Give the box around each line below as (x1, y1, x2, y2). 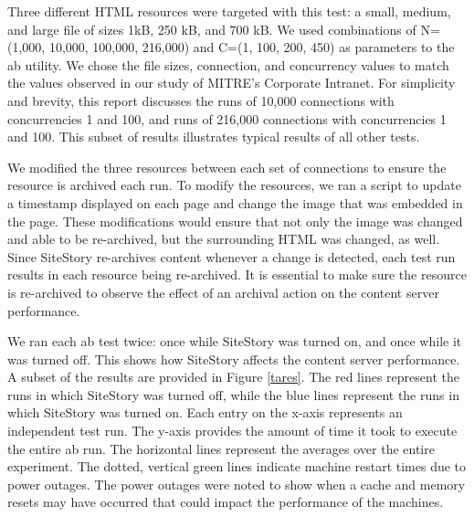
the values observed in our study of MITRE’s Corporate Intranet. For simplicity (7, 73, 456, 92)
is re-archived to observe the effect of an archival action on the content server (7, 282, 439, 301)
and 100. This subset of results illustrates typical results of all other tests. (7, 127, 420, 146)
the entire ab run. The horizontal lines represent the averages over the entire (7, 438, 435, 458)
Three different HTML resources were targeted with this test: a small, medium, (7, 2, 451, 20)
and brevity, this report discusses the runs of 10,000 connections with (7, 90, 395, 110)
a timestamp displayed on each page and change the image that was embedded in (7, 193, 463, 212)
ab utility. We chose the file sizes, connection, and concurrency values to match (7, 55, 449, 74)
